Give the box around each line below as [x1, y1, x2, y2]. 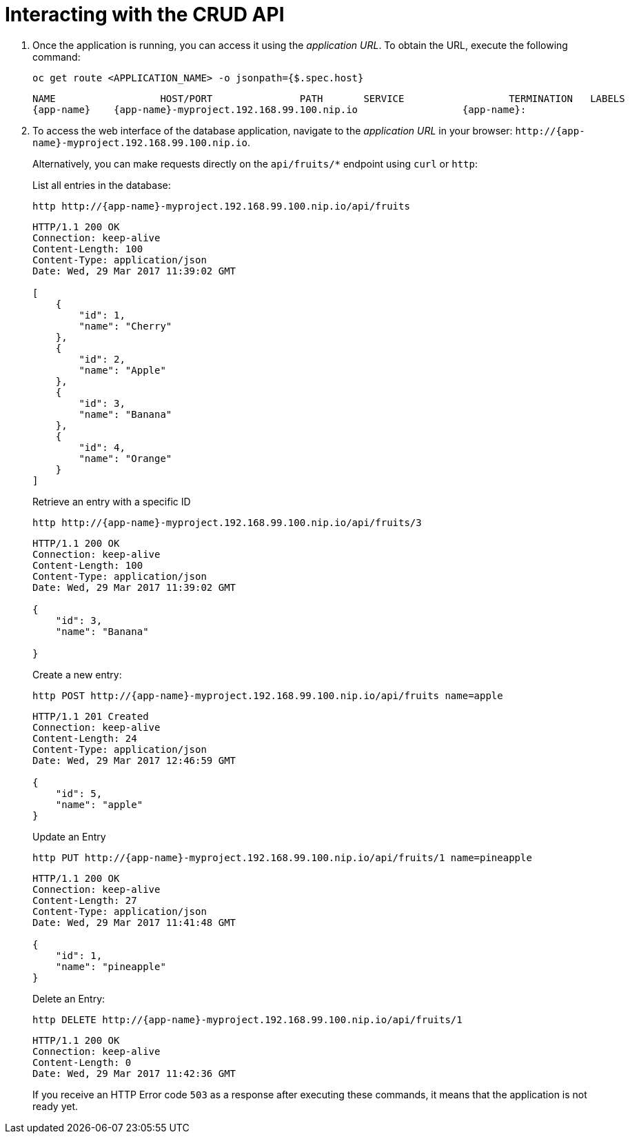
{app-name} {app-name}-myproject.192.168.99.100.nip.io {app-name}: [32, 103, 527, 115]
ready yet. [32, 1100, 79, 1112]
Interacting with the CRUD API [5, 3, 285, 26]
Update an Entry [32, 830, 106, 843]
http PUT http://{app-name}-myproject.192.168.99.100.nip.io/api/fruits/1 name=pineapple [32, 851, 532, 863]
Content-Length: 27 [32, 894, 137, 906]
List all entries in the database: [32, 179, 171, 191]
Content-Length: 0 [32, 1056, 132, 1068]
